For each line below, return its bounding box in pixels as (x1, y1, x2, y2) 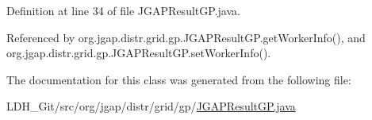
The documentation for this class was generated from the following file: (6, 71, 351, 87)
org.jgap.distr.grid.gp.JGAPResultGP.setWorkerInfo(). (6, 45, 271, 61)
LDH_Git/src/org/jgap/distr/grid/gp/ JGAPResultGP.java (6, 98, 296, 114)
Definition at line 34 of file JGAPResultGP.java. (6, 2, 240, 18)
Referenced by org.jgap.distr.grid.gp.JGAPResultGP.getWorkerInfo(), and (6, 29, 366, 45)
